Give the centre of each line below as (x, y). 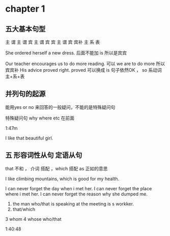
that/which (24, 209)
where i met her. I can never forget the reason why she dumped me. (76, 194)
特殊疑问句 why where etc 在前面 (40, 118)
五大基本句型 (25, 29)
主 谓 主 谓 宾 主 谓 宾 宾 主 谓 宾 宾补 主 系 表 (53, 42)
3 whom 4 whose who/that (33, 219)
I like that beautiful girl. (29, 138)
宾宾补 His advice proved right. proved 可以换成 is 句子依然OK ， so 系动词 (83, 70)
